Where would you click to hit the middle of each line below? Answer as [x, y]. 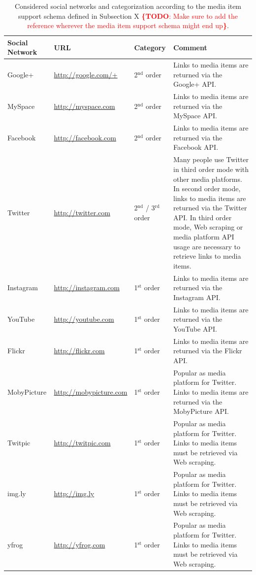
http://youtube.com [84, 319]
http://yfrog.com [80, 544]
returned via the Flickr [208, 351]
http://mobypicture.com [91, 391]
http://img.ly [74, 493]
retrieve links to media [207, 256]
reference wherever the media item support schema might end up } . [128, 25]
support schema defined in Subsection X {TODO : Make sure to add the [128, 16]
